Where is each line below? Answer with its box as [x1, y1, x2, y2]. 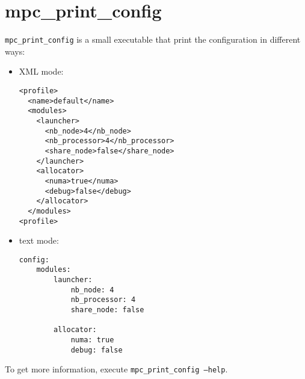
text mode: [19, 234, 59, 247]
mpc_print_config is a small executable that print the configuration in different [5, 33, 301, 46]
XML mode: [19, 65, 64, 78]
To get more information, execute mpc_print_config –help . [5, 363, 228, 375]
